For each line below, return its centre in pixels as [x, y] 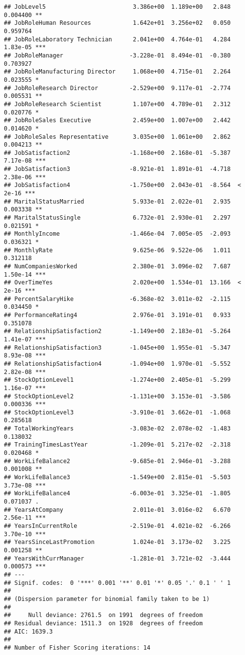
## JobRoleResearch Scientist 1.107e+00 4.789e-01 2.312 [117, 104]
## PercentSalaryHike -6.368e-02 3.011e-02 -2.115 [117, 299]
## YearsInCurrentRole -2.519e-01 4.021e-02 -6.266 [117, 526]
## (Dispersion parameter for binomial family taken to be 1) [107, 599]
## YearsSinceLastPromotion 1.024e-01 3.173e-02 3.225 [117, 542]
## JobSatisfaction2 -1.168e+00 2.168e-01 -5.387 [117, 153]
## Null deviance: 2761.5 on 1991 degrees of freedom [104, 615]
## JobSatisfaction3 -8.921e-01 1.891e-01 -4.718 [117, 169]
